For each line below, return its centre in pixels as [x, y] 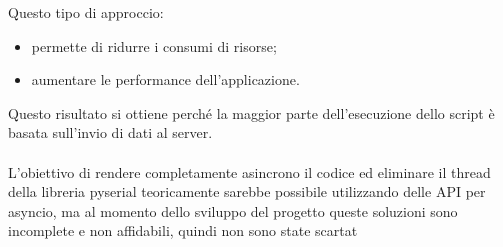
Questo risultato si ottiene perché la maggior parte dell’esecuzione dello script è [251, 112]
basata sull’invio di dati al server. [110, 132]
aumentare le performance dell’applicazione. [165, 79]
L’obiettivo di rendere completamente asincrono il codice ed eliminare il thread [249, 171]
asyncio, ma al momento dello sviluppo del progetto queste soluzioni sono [233, 210]
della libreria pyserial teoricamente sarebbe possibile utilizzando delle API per [247, 191]
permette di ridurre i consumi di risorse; [154, 45]
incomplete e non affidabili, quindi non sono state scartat [183, 230]
